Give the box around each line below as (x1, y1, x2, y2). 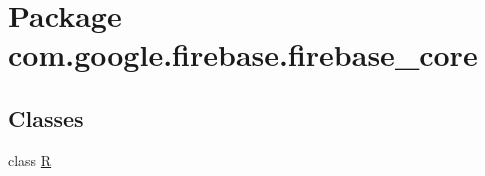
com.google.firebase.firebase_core (8, 34, 478, 75)
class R (8, 149, 52, 170)
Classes (8, 102, 84, 133)
